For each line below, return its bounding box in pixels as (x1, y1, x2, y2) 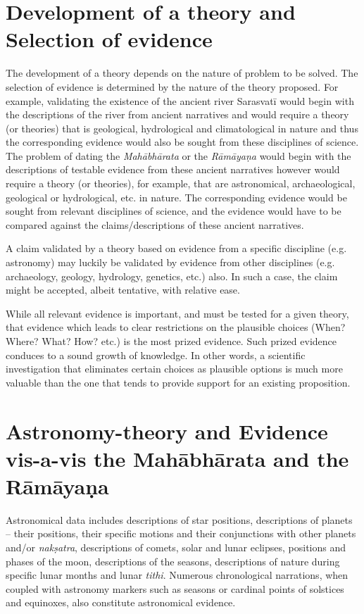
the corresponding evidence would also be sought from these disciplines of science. (6, 134, 359, 149)
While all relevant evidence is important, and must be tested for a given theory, (6, 306, 349, 320)
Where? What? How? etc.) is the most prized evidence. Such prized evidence (6, 334, 337, 348)
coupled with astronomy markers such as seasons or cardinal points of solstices (6, 581, 344, 596)
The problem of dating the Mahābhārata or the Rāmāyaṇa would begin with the (6, 148, 351, 163)
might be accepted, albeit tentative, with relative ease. (6, 282, 240, 297)
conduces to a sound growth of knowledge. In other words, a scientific (6, 347, 306, 362)
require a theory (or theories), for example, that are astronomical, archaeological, (6, 176, 356, 191)
